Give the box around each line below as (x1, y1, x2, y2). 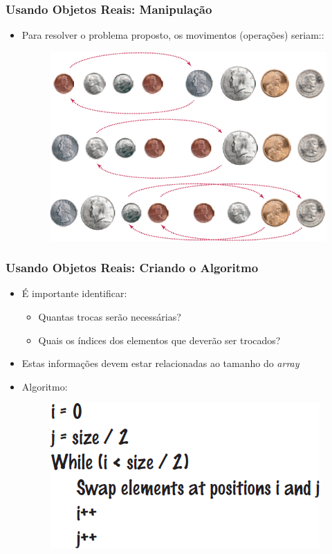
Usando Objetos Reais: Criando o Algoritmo (6, 259, 259, 276)
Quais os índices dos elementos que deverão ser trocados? (38, 332, 281, 347)
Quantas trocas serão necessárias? (38, 309, 181, 323)
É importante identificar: (21, 286, 127, 301)
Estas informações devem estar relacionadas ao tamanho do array (21, 356, 299, 370)
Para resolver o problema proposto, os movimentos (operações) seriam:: (21, 28, 324, 42)
